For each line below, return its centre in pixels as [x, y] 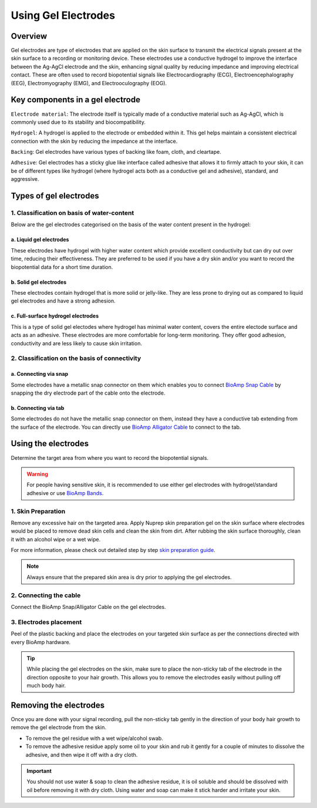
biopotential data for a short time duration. [62, 267]
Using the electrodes [50, 444]
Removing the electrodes [58, 705]
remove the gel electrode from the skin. [59, 728]
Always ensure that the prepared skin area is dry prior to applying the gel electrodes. [129, 577]
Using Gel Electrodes [63, 15]
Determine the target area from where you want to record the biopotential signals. [109, 457]
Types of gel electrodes [55, 196]
